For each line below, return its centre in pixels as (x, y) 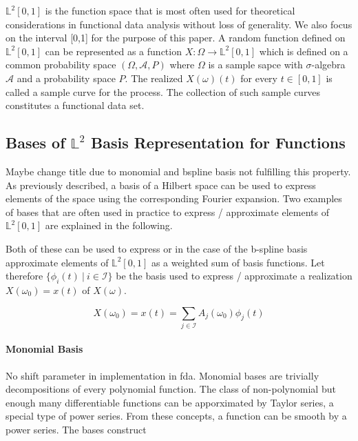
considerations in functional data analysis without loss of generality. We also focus (179, 24)
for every (259, 78)
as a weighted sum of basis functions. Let (238, 262)
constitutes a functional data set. (75, 105)
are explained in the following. (109, 225)
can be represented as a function (113, 51)
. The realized (154, 78)
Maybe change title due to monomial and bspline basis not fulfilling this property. (178, 171)
